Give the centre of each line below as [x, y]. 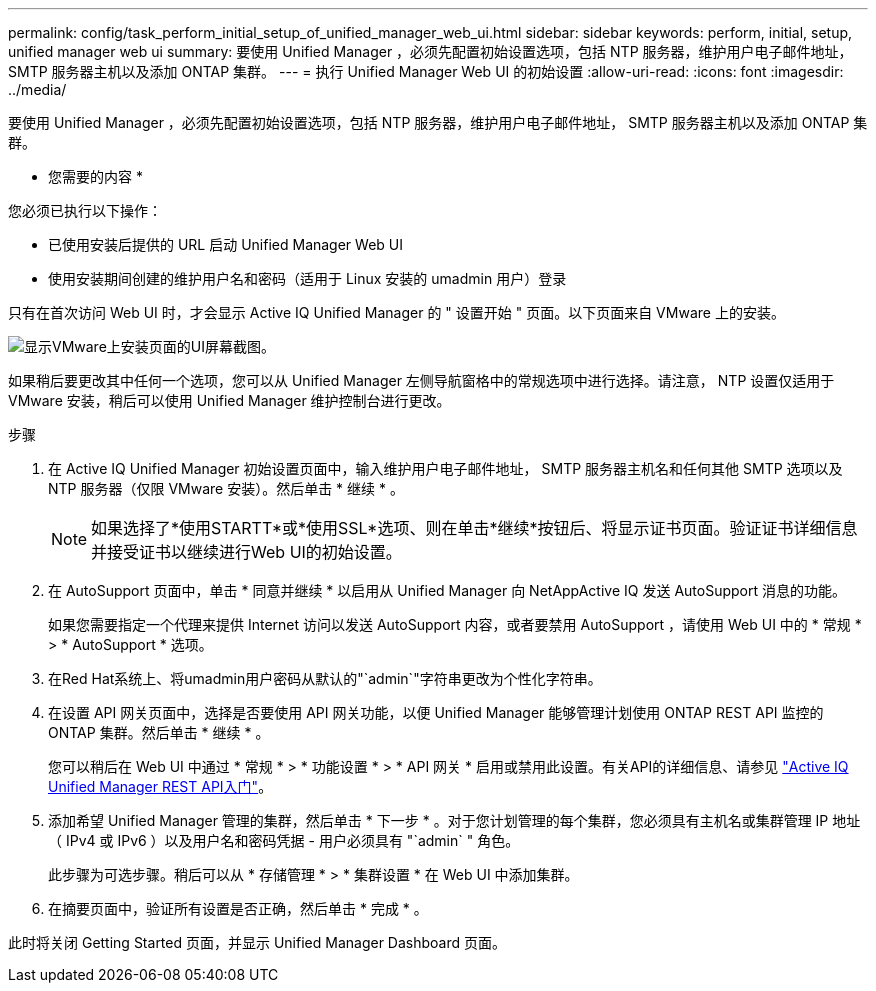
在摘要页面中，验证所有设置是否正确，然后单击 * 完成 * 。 [238, 908]
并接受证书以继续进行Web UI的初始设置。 [246, 552]
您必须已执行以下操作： [85, 210]
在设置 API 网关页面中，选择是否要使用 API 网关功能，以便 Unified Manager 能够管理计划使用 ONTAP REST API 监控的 [436, 712]
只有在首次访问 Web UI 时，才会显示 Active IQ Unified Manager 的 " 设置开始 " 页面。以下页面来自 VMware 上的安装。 [396, 312]
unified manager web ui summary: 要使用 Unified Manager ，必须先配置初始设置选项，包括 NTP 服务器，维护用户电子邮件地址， [430, 51]
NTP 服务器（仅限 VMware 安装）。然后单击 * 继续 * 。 [226, 488]
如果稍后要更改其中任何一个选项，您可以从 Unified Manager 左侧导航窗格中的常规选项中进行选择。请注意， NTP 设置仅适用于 [421, 380]
